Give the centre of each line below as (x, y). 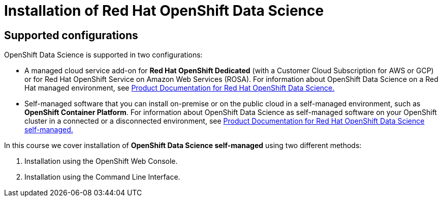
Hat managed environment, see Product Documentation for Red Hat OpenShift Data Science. (180, 88)
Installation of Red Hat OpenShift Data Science (164, 11)
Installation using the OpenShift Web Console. (101, 161)
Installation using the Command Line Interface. (102, 177)
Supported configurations (71, 35)
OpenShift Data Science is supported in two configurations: (103, 55)
